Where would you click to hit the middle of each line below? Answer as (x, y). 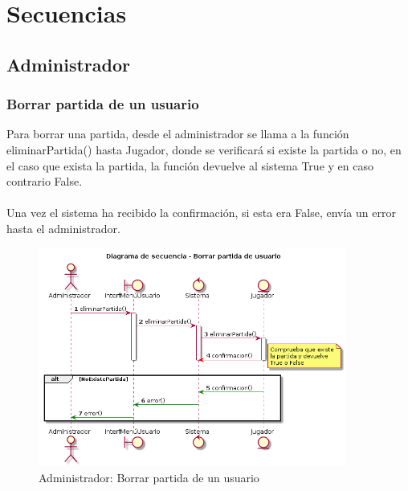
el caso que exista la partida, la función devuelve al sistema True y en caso (190, 165)
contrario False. (45, 181)
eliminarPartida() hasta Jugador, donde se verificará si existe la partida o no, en (204, 149)
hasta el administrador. (63, 228)
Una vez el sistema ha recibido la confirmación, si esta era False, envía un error (201, 213)
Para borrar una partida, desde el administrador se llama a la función (178, 134)
